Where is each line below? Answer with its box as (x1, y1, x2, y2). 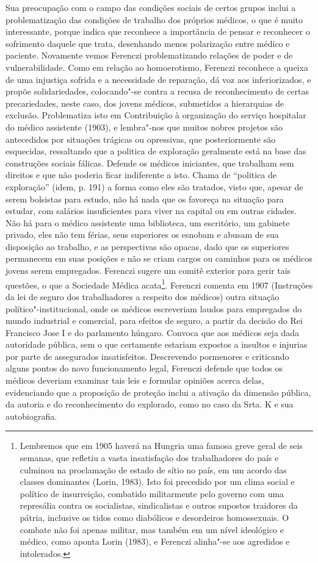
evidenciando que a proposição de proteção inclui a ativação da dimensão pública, (5, 385, 311, 398)
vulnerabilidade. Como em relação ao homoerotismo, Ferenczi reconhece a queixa (5, 60, 308, 73)
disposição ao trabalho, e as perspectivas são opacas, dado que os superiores (5, 240, 289, 253)
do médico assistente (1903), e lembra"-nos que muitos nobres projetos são (5, 120, 283, 133)
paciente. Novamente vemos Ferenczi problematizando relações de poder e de (5, 49, 293, 62)
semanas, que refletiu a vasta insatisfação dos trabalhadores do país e (20, 451, 279, 464)
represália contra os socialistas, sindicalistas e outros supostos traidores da (20, 499, 298, 512)
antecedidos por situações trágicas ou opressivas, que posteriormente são (5, 132, 276, 145)
